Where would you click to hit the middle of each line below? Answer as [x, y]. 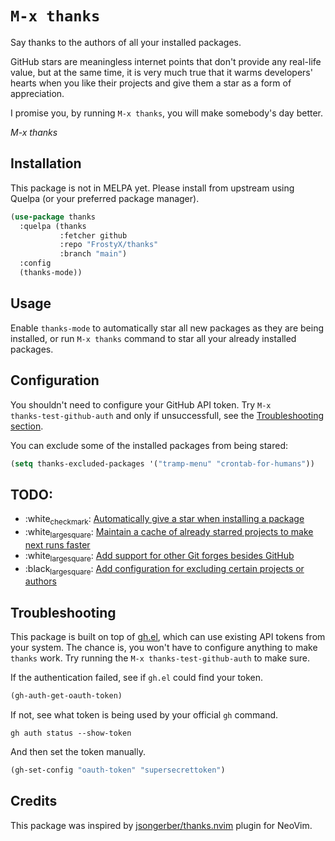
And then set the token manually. [78, 752]
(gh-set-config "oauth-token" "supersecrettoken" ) [118, 770]
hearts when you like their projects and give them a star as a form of [151, 83]
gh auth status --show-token [71, 733]
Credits [34, 801]
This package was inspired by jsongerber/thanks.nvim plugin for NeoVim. [161, 825]
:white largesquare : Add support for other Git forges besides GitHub [159, 556]
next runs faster [57, 544]
